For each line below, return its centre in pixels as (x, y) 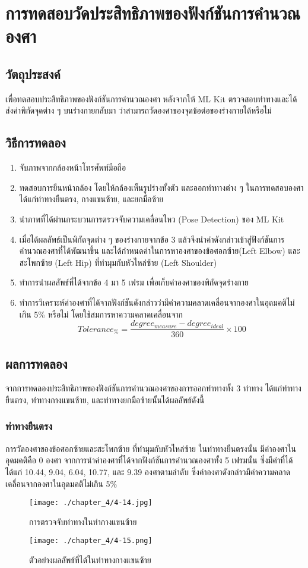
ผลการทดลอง (36, 363)
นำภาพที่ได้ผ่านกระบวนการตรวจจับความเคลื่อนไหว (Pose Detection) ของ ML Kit (152, 219)
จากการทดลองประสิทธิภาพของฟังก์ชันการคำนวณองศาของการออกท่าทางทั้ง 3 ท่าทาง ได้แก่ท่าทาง (153, 388)
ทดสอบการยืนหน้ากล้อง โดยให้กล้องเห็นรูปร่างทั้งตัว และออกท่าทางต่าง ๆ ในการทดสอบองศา (161, 187)
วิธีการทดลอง (36, 142)
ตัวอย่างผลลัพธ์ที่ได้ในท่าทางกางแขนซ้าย (90, 560)
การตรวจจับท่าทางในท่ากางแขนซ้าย (83, 521)
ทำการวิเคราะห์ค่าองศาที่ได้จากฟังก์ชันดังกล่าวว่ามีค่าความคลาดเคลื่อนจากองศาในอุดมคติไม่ (157, 302)
